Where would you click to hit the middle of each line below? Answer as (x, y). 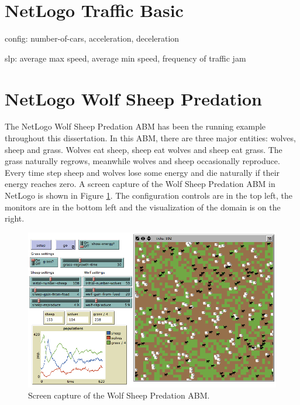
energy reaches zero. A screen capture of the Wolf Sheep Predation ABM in (140, 184)
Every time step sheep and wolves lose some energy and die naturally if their (142, 172)
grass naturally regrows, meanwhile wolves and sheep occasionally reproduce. (142, 161)
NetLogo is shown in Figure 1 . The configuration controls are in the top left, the (149, 195)
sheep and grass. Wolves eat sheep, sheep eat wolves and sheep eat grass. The (144, 149)
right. (15, 218)
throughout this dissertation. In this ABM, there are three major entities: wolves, (150, 138)
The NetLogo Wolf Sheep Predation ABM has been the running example (135, 126)
